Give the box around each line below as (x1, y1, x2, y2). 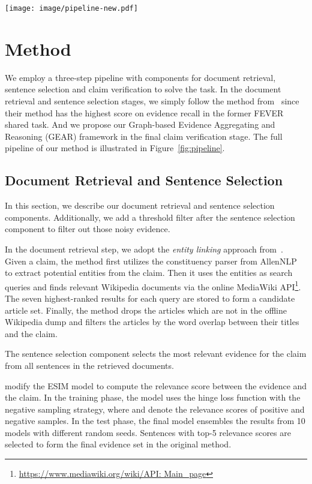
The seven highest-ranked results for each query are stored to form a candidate (5, 291, 295, 304)
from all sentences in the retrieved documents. (5, 359, 174, 371)
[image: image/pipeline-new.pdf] (5, 4, 138, 13)
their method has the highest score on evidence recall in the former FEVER (5, 106, 284, 119)
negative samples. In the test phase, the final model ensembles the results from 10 (5, 414, 305, 427)
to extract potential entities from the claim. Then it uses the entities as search (5, 266, 293, 279)
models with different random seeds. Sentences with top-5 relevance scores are (5, 426, 291, 438)
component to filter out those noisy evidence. (5, 223, 170, 235)
